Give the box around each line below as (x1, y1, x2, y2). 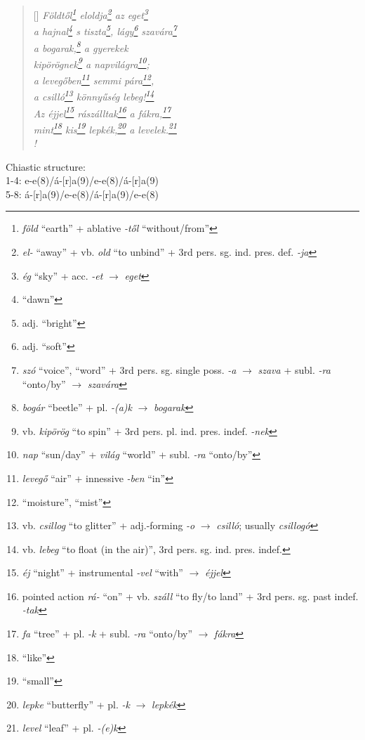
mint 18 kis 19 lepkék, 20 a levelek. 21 (33, 119, 177, 136)
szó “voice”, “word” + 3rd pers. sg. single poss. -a (22, 362, 237, 377)
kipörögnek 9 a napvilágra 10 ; (33, 54, 150, 71)
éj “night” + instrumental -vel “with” (22, 565, 183, 580)
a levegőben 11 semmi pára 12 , (33, 71, 154, 87)
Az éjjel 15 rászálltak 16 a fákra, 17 (33, 103, 171, 120)
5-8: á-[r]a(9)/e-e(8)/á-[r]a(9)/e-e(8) (6, 186, 159, 201)
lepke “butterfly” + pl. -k (22, 696, 130, 711)
